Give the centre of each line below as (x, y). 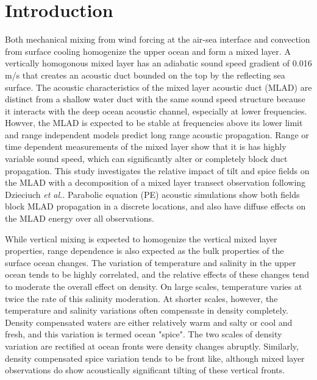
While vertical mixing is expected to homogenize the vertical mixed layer (141, 238)
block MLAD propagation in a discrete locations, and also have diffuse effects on (155, 206)
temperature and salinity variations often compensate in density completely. (147, 310)
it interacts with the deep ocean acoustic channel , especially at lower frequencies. (156, 111)
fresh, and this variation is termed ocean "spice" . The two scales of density (144, 334)
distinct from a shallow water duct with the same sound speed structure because (155, 99)
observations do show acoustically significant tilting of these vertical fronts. (145, 370)
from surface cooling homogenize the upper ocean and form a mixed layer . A (148, 51)
